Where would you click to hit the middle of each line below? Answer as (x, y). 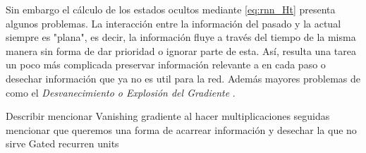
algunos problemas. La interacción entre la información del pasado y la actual (173, 23)
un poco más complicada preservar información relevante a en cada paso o (166, 65)
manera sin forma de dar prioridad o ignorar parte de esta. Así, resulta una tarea (181, 50)
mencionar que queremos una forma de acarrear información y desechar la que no (181, 129)
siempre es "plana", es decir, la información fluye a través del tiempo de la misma (181, 37)
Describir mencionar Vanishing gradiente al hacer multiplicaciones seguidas (168, 116)
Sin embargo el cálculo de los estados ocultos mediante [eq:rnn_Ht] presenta (171, 9)
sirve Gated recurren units (62, 143)
